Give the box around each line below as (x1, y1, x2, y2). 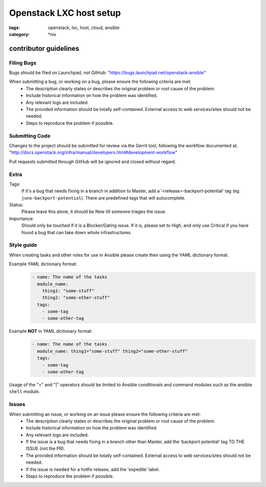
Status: (9, 202, 24, 208)
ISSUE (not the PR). (26, 446, 65, 452)
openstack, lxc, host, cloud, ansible (48, 25, 120, 31)
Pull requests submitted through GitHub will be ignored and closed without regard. (9, 158, 176, 165)
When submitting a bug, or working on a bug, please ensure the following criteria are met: (9, 79, 192, 85)
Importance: (9, 215, 34, 221)
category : (9, 31, 30, 37)
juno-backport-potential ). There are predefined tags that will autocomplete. (21, 195, 186, 201)
